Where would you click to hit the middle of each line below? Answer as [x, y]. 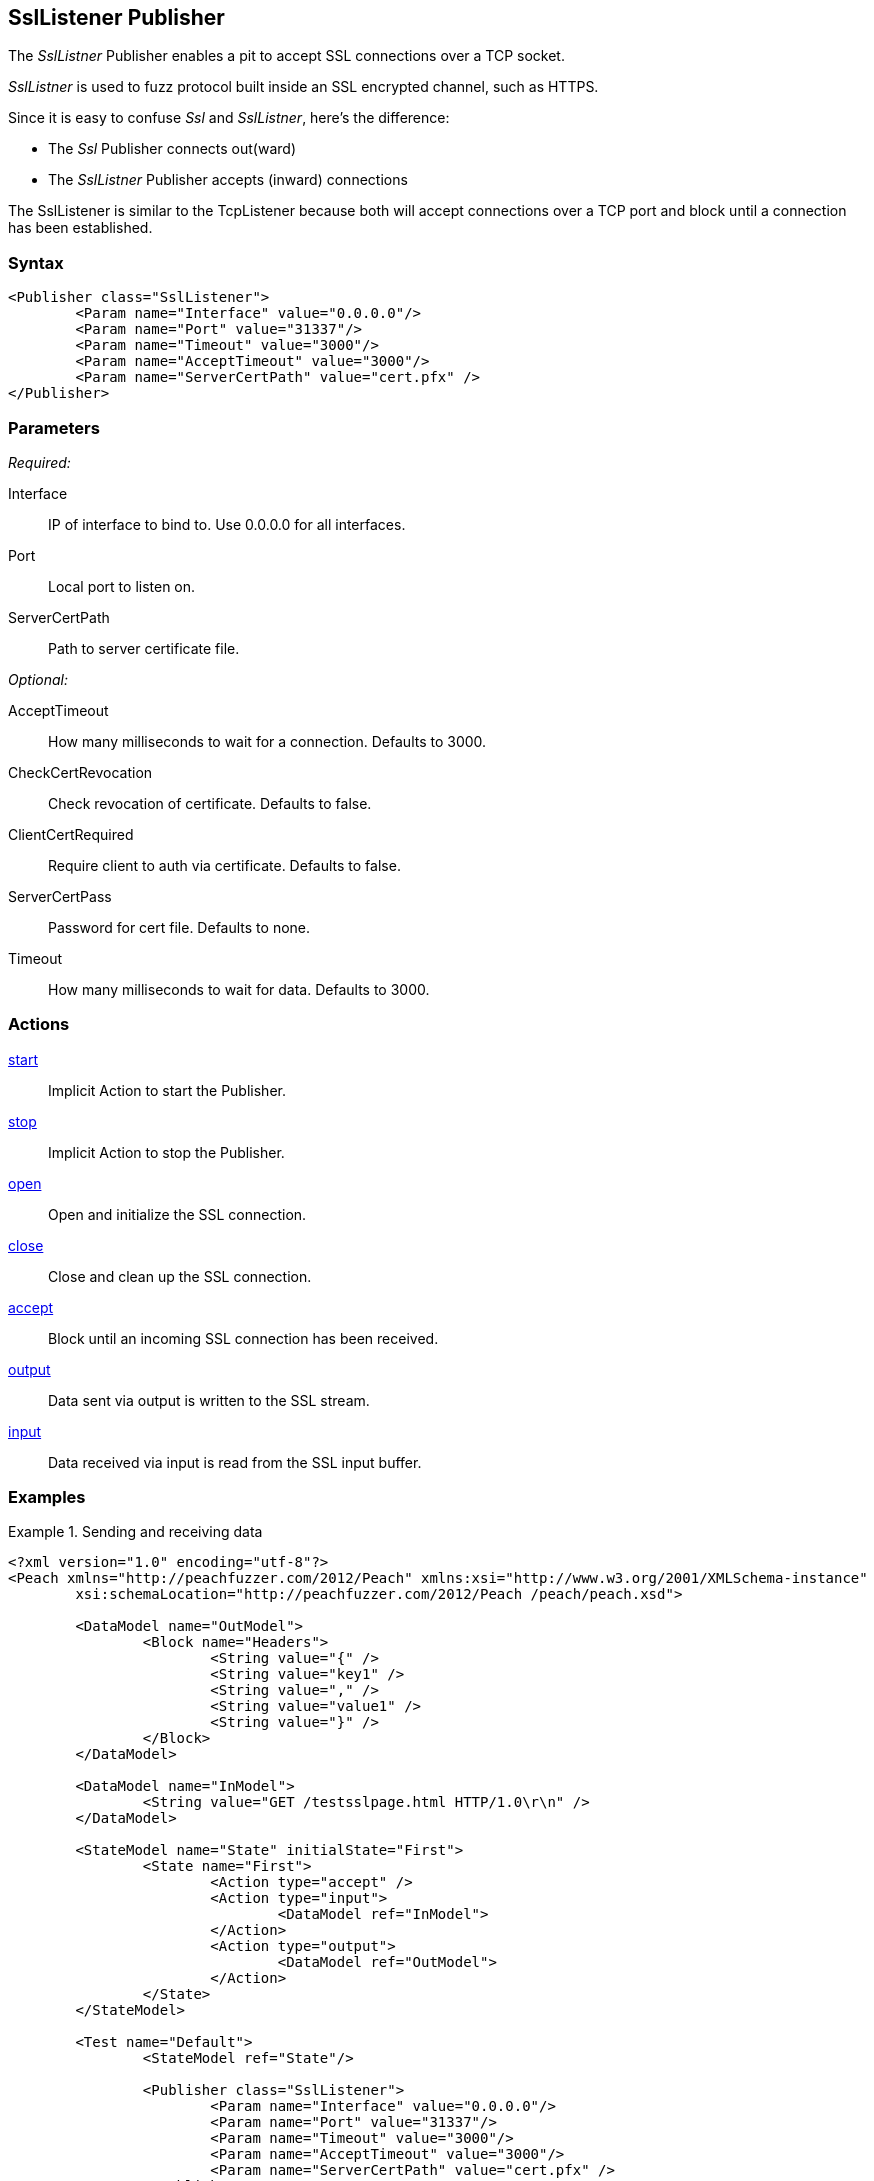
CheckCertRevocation [80, 772]
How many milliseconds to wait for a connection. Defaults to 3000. [267, 741]
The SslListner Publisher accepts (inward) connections [228, 180]
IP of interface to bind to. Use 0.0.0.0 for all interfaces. [227, 524]
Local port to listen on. [122, 586]
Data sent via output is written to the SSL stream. [209, 1400]
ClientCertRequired [71, 834]
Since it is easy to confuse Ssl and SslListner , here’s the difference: [229, 118]
